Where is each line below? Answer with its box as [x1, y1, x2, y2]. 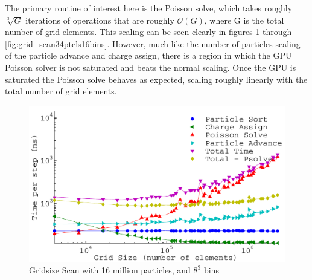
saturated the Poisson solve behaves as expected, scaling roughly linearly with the [5, 73, 308, 85]
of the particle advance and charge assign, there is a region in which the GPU [5, 49, 292, 62]
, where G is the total [204, 13, 284, 26]
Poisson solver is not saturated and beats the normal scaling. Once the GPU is [5, 60, 296, 73]
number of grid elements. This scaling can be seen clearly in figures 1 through [5, 25, 292, 38]
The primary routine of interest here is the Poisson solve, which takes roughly [5, 2, 293, 14]
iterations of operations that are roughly [25, 13, 174, 26]
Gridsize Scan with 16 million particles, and [29, 264, 191, 276]
